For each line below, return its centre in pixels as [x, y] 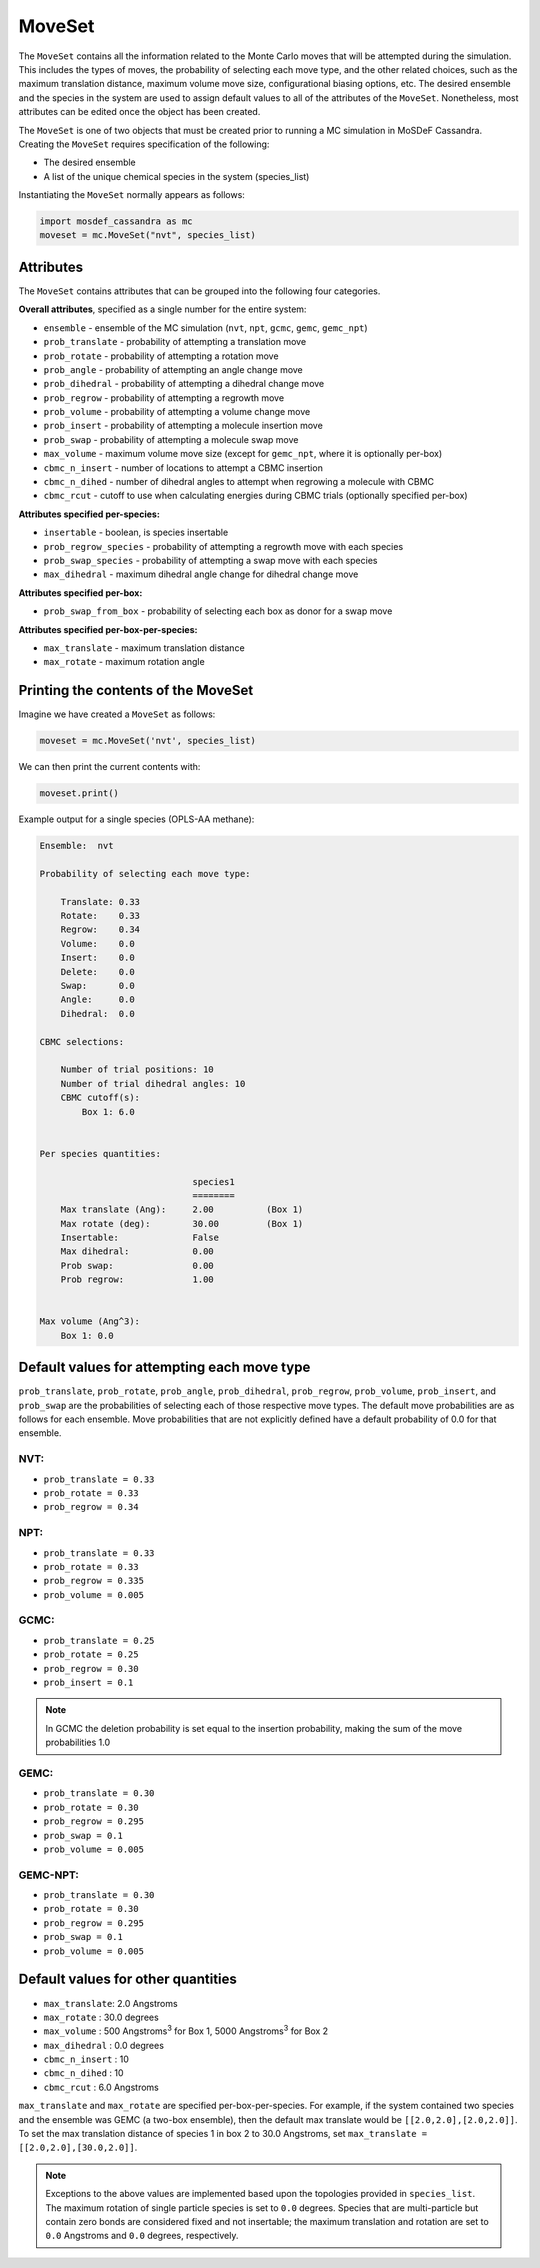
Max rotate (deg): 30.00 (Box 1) [182, 1223]
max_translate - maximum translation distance [144, 647]
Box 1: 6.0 [108, 1111]
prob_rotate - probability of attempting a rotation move [161, 356]
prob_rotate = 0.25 [91, 1654]
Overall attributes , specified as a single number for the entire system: [162, 309]
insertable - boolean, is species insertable [136, 532]
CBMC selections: [82, 1041]
